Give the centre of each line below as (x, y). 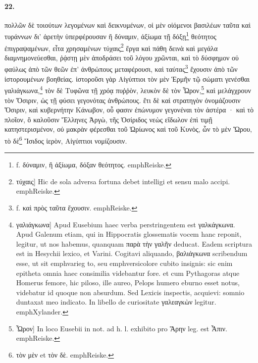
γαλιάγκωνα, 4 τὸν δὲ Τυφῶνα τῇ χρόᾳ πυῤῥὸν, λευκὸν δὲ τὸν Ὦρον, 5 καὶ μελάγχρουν (128, 89)
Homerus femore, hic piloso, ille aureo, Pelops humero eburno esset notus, (128, 283)
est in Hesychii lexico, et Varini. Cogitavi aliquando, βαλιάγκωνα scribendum (132, 253)
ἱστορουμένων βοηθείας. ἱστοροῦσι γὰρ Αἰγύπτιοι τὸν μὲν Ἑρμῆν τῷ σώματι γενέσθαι (127, 78)
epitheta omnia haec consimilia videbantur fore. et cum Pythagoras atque (128, 273)
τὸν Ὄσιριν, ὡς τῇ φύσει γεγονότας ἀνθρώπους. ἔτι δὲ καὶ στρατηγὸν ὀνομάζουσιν (123, 100)
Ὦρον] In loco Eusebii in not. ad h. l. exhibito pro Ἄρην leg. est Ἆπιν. (122, 328)
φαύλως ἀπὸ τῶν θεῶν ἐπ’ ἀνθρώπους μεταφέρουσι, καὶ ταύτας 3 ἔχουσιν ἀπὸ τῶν (121, 68)
